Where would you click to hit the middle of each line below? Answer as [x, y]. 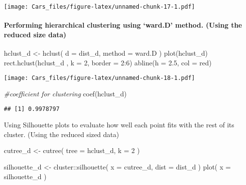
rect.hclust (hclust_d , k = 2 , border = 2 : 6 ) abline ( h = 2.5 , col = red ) [108, 62]
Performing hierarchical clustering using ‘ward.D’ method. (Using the [123, 25]
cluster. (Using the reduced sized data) [62, 134]
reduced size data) [35, 34]
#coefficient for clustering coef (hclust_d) [65, 93]
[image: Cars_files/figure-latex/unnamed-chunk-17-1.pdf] [99, 7]
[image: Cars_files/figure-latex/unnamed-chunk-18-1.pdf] [99, 78]
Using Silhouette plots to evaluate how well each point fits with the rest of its [119, 125]
